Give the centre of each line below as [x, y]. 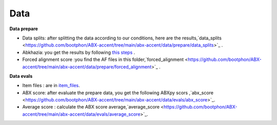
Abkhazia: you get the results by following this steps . [79, 52]
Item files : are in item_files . [51, 86]
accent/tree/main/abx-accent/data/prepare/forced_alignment [87, 67]
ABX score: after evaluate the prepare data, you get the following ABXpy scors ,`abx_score [118, 93]
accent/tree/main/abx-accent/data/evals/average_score [81, 114]
